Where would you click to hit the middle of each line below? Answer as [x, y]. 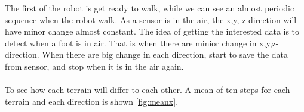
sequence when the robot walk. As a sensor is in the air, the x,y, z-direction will [151, 19]
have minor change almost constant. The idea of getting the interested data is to [152, 31]
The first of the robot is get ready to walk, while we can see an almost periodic [150, 8]
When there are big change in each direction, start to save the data [165, 55]
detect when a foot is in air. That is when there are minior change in [131, 43]
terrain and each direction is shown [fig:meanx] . [92, 101]
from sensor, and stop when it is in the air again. [94, 66]
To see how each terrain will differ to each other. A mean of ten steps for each [148, 90]
